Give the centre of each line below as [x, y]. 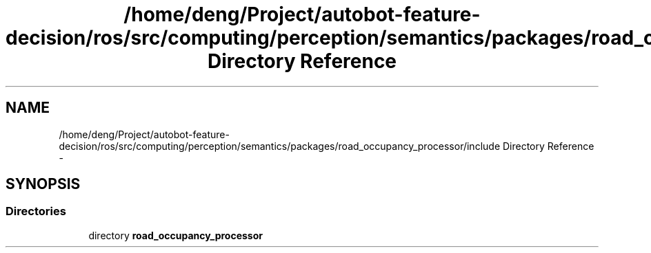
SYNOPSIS [43, 184]
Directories [36, 211]
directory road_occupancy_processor [176, 235]
